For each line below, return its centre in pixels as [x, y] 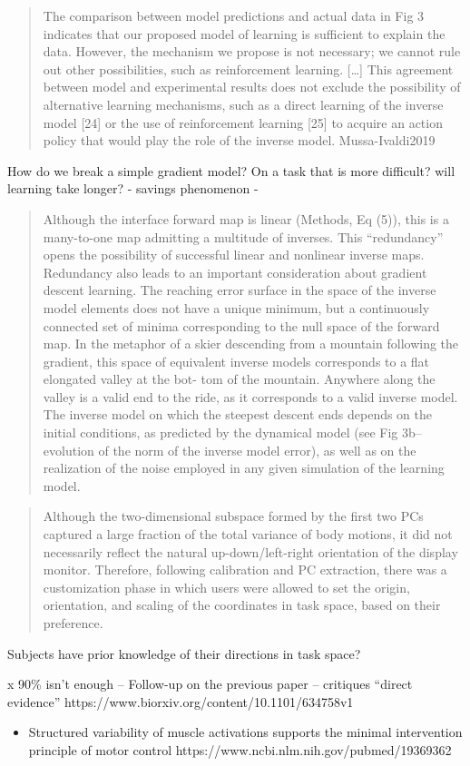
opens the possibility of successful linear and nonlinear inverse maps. [234, 255]
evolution [69, 450]
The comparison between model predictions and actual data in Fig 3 [234, 15]
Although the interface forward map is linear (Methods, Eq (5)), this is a [246, 218]
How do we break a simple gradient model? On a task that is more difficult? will [231, 170]
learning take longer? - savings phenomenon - [133, 188]
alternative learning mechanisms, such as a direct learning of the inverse [243, 104]
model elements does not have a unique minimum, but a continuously [236, 307]
